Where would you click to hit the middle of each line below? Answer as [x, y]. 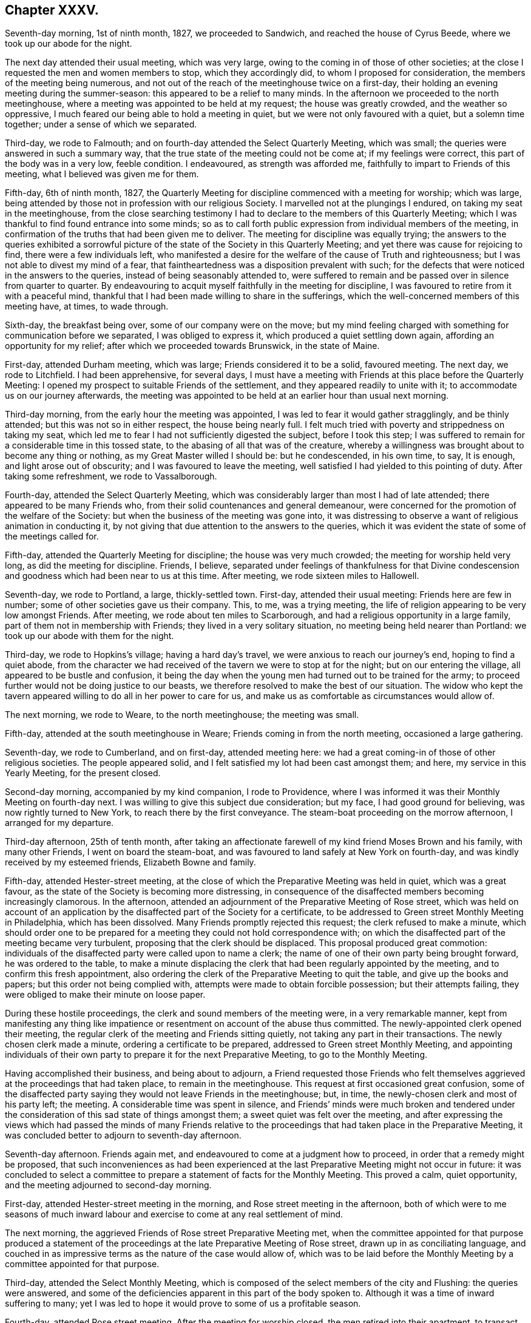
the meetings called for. [52, 536]
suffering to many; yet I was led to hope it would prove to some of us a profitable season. [183, 1304]
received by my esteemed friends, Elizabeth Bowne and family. [130, 862]
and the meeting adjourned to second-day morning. [108, 1185]
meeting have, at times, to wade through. [87, 306]
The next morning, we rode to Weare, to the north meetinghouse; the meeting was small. [182, 715]
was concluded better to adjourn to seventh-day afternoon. [123, 1135]
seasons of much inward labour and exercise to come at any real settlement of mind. [174, 1214]
